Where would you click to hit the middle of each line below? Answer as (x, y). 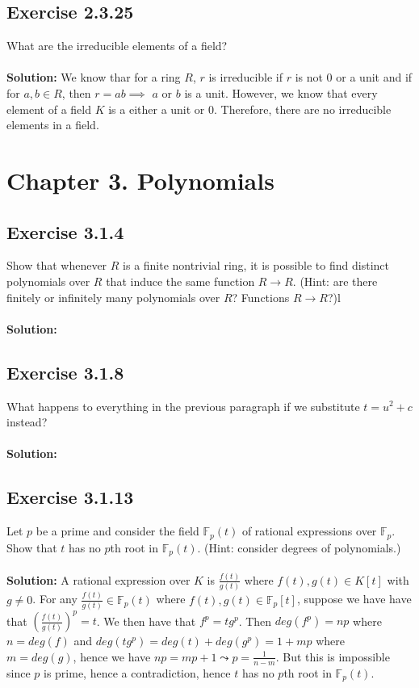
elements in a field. (53, 125)
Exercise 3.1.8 (65, 372)
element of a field (49, 109)
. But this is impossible (333, 656)
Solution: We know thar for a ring (94, 77)
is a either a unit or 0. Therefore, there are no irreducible (250, 109)
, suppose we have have (354, 599)
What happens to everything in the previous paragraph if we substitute (183, 406)
